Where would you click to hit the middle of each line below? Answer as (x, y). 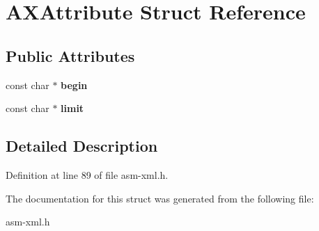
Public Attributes (70, 55)
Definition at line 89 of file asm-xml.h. (87, 174)
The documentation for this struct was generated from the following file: (160, 198)
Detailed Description (82, 146)
